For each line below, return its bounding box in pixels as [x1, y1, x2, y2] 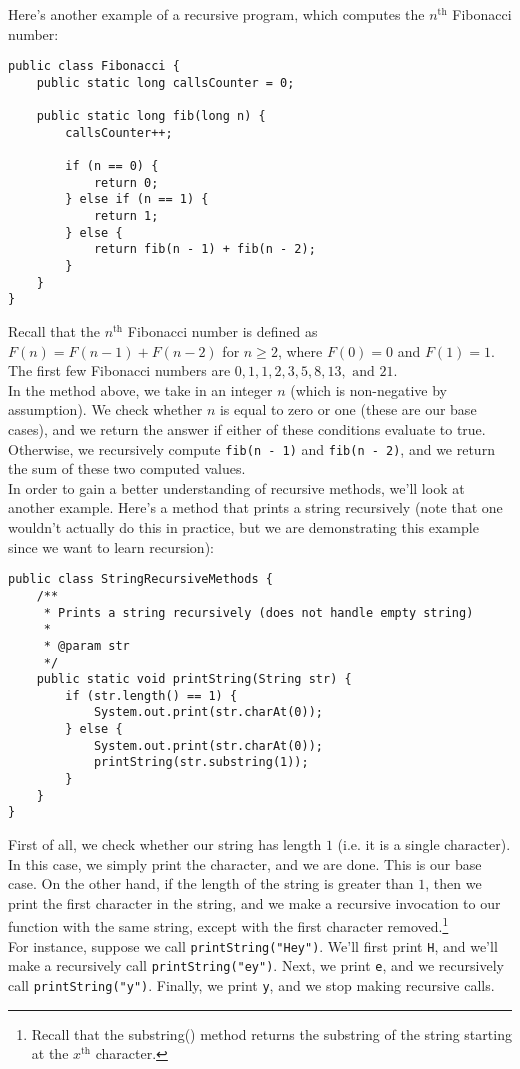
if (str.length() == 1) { [65, 688, 238, 703]
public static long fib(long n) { [36, 109, 266, 124]
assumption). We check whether [8, 399, 203, 420]
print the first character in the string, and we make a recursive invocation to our [8, 892, 501, 913]
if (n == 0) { [65, 159, 159, 174]
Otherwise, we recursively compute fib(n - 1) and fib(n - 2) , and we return [8, 438, 495, 459]
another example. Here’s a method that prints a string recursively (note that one [8, 497, 503, 518]
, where [277, 340, 323, 361]
